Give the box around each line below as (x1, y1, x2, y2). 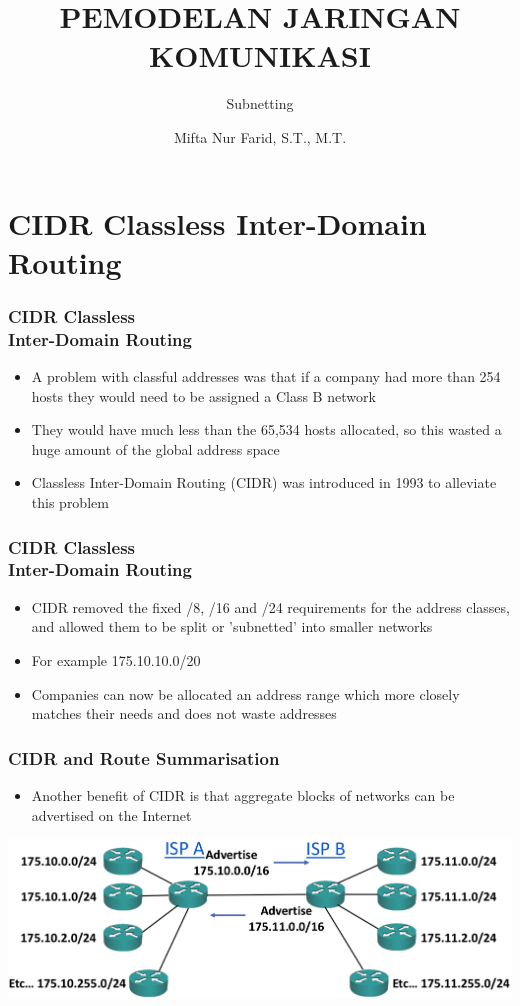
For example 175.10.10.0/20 (31, 649, 201, 670)
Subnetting (226, 93, 294, 114)
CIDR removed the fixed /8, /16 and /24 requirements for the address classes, (31, 596, 510, 617)
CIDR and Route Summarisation (8, 745, 280, 770)
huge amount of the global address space (31, 438, 280, 459)
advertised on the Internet (31, 804, 192, 825)
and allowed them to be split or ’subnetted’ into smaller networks (31, 616, 433, 637)
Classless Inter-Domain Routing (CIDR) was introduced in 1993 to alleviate (31, 472, 497, 493)
